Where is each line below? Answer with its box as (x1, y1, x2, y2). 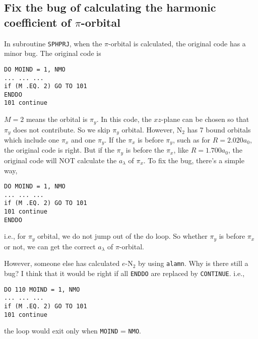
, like (173, 145, 188, 155)
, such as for (172, 134, 210, 145)
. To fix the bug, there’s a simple (143, 155, 244, 165)
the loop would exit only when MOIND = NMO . (4, 325, 141, 336)
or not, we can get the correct (4, 241, 96, 251)
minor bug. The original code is (4, 48, 101, 58)
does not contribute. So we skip (13, 124, 110, 134)
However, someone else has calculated (4, 258, 120, 268)
